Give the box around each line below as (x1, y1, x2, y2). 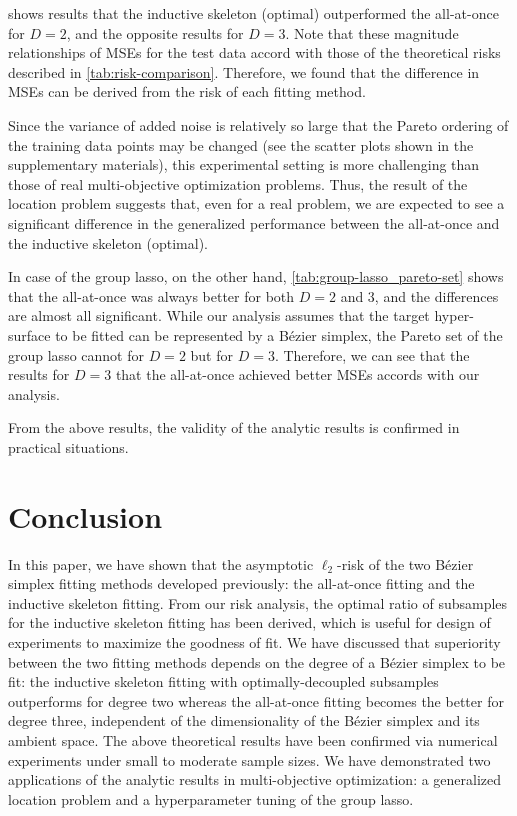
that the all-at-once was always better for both (8, 285, 295, 306)
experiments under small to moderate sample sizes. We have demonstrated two (8, 749, 491, 770)
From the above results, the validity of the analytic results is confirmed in (8, 417, 460, 438)
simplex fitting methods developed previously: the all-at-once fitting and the (8, 573, 475, 594)
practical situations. (8, 436, 129, 457)
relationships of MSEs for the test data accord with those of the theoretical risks (8, 42, 501, 63)
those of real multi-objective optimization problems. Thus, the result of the (8, 173, 468, 194)
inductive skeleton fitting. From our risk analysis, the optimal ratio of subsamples (8, 592, 508, 613)
